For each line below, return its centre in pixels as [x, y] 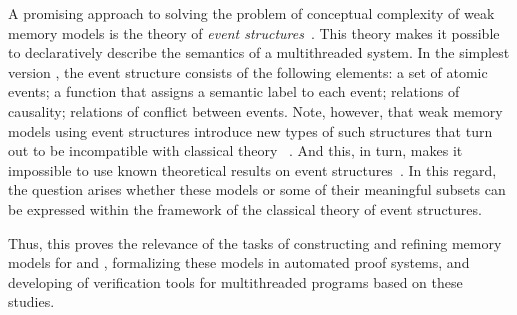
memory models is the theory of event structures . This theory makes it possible [254, 32]
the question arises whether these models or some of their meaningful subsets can [257, 189]
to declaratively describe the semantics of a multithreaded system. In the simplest [259, 52]
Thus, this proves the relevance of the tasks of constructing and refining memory [255, 242]
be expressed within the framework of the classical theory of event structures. [245, 208]
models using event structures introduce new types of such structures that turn [250, 130]
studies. [31, 301]
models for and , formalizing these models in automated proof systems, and [239, 262]
